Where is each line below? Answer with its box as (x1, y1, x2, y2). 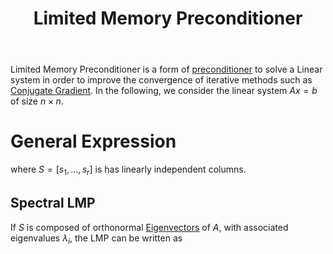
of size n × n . (10, 95, 64, 107)
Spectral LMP (10, 195, 96, 212)
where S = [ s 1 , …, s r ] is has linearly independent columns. (10, 163, 247, 177)
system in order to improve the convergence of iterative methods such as (10, 74, 313, 86)
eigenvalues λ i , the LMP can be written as (10, 232, 183, 246)
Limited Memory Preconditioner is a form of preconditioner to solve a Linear (10, 63, 323, 76)
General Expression (10, 130, 177, 153)
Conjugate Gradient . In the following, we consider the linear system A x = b (10, 85, 318, 97)
